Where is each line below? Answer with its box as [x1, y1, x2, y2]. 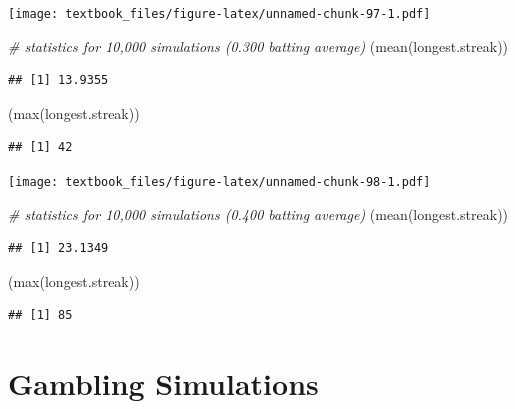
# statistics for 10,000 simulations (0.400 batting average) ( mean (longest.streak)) [8, 203, 509, 224]
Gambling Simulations [8, 363, 319, 404]
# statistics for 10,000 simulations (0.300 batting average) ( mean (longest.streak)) [8, 35, 509, 56]
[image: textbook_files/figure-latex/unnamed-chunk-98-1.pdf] [8, 175, 431, 190]
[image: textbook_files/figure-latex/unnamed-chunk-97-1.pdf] [8, 7, 431, 21]
